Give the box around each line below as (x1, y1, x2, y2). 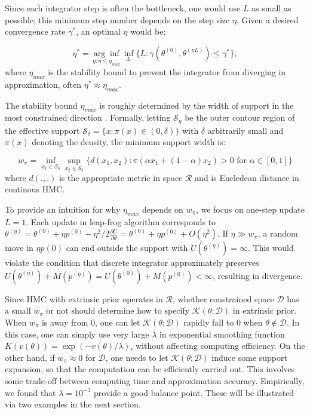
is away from (41, 315, 88, 328)
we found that (5, 386, 56, 398)
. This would (247, 241, 294, 254)
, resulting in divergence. (213, 269, 303, 281)
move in (5, 241, 33, 254)
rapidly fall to (183, 315, 234, 328)
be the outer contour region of (185, 111, 295, 124)
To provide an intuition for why (5, 203, 121, 215)
